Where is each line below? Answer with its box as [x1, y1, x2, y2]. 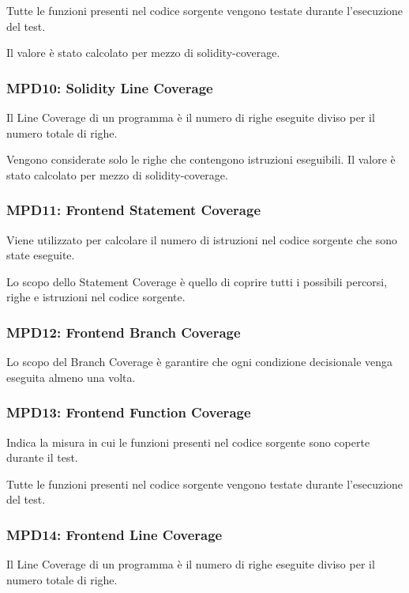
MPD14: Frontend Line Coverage [6, 524, 223, 544]
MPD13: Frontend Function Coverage [6, 402, 251, 422]
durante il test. [6, 449, 78, 466]
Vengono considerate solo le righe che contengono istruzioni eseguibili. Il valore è [6, 151, 396, 168]
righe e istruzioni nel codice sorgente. [6, 289, 186, 305]
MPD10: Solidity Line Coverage [6, 77, 213, 97]
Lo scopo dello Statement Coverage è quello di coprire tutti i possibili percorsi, [6, 273, 388, 289]
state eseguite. [6, 247, 75, 263]
